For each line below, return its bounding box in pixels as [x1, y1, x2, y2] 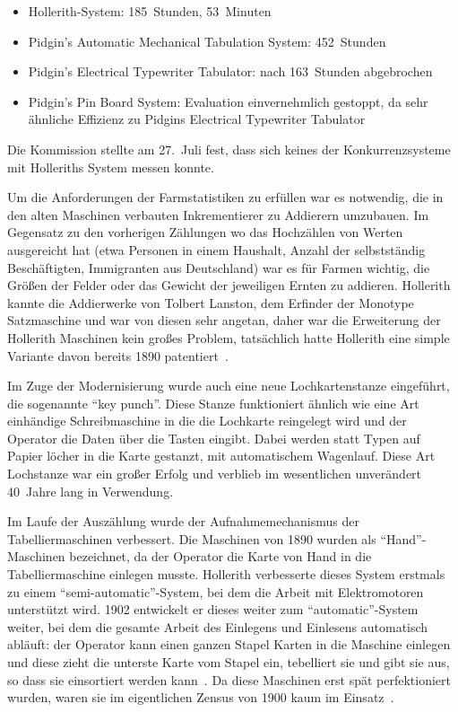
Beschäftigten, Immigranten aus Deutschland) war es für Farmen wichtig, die [7, 258, 430, 277]
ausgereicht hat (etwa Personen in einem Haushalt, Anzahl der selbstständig [7, 240, 426, 259]
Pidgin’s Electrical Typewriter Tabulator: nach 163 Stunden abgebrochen [28, 62, 433, 81]
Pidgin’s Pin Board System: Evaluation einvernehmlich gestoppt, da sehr [28, 92, 428, 110]
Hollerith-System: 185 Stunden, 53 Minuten [28, 2, 272, 20]
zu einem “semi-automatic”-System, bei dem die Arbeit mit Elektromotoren [7, 582, 424, 601]
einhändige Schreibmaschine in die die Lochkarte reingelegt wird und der [7, 411, 407, 430]
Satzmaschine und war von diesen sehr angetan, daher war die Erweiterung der [7, 311, 441, 330]
